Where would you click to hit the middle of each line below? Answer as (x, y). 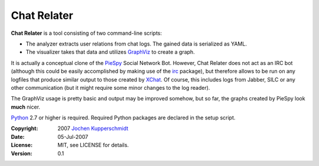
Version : (22, 153)
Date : (18, 136)
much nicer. (26, 107)
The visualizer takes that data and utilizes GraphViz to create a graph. (110, 52)
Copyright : (25, 128)
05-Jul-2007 (73, 136)
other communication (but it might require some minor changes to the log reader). (110, 87)
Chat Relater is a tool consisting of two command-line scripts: (87, 33)
